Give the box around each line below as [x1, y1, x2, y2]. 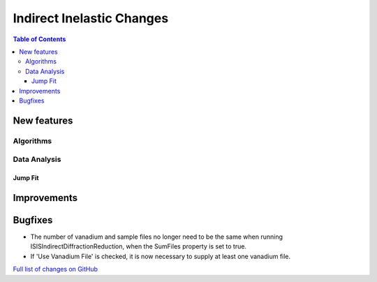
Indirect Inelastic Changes [13, 10, 169, 26]
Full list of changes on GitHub [13, 265, 98, 274]
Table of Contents [13, 35, 66, 43]
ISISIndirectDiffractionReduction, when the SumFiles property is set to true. [30, 242, 247, 251]
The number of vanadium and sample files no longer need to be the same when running [30, 232, 283, 241]
